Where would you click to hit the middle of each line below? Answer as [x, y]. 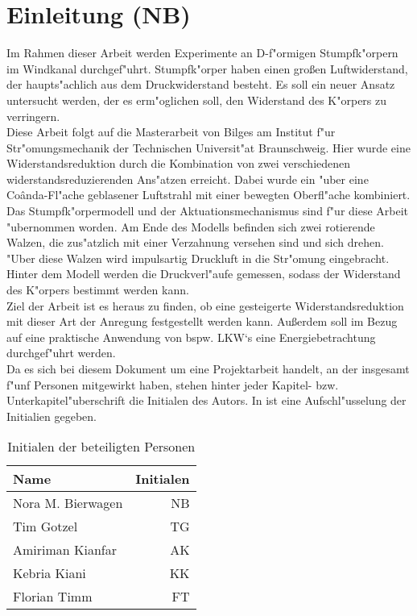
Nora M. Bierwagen [68, 503]
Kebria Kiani [50, 573]
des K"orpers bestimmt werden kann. [98, 290]
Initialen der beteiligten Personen [101, 447]
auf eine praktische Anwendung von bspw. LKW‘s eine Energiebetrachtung [191, 337]
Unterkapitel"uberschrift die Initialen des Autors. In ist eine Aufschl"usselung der [206, 400]
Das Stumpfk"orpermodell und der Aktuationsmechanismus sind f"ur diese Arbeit [208, 211]
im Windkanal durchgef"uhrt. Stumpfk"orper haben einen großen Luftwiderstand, [207, 68]
